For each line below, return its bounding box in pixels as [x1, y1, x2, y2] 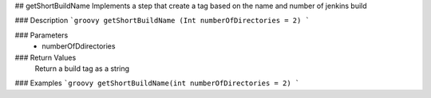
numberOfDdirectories [42, 41, 116, 51]
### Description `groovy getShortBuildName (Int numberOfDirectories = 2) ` [14, 16, 310, 25]
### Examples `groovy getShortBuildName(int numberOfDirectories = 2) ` [14, 78, 300, 88]
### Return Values [14, 53, 77, 62]
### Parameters [14, 30, 69, 40]
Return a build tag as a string [34, 64, 130, 73]
